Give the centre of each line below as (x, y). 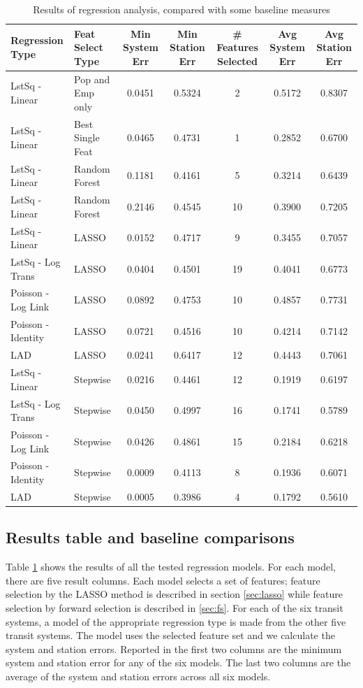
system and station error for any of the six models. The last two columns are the (178, 662)
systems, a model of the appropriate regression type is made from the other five (176, 621)
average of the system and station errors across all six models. (138, 676)
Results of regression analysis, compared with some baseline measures (181, 9)
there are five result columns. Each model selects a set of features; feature (163, 580)
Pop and (92, 79)
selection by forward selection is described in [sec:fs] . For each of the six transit (175, 607)
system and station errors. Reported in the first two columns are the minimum (174, 648)
